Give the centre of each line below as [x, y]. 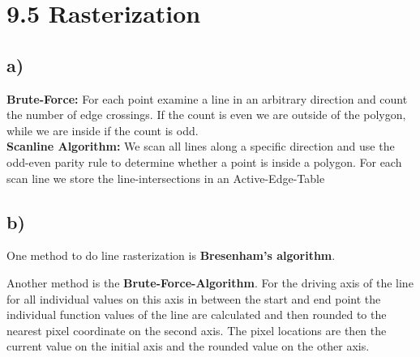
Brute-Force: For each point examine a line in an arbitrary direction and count [207, 98]
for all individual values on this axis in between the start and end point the [194, 298]
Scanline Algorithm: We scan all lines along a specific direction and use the [201, 146]
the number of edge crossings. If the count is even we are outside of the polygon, [206, 115]
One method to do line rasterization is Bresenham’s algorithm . [171, 255]
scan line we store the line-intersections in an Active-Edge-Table [166, 178]
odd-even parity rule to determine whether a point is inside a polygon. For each [204, 161]
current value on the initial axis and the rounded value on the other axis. [188, 346]
